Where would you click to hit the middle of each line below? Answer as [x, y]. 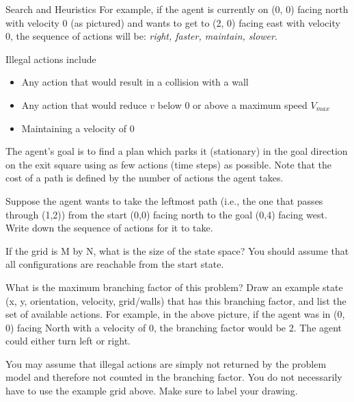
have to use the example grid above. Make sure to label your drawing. [152, 391]
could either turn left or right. [68, 341]
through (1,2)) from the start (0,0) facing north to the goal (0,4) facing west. [166, 214]
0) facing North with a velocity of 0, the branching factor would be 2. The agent [174, 327]
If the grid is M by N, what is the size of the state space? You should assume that [177, 250]
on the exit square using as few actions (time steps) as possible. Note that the [169, 164]
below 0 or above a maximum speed [232, 104]
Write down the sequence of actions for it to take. [109, 228]
